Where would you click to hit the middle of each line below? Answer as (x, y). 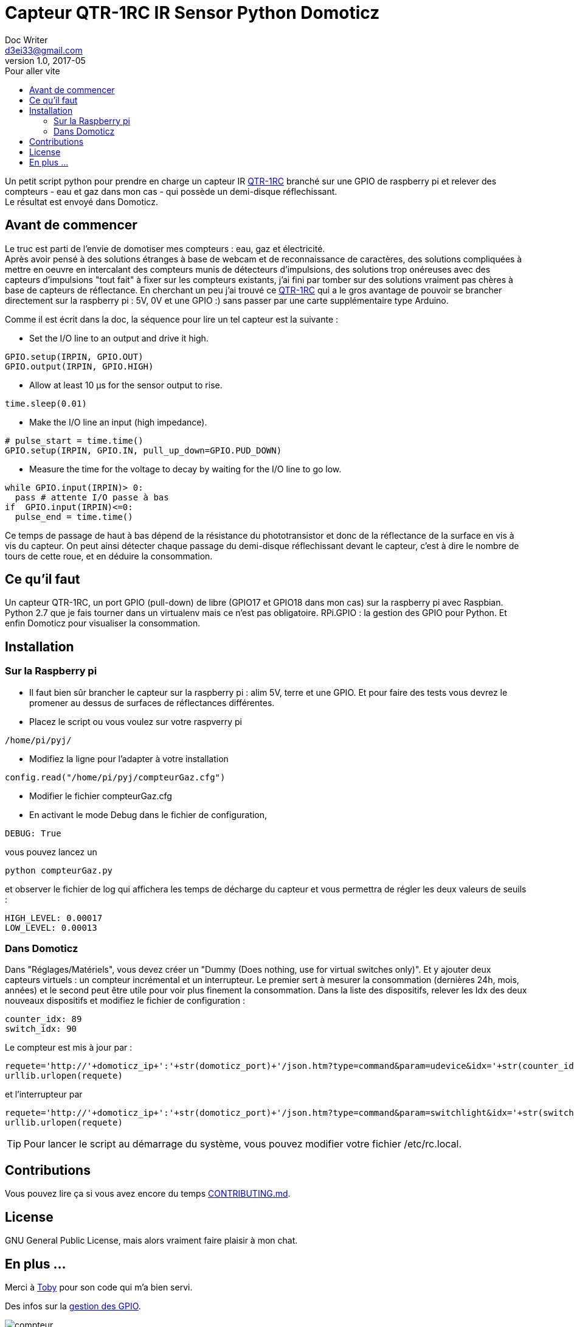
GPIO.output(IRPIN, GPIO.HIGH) (79, 366)
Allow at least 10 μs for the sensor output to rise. (126, 385)
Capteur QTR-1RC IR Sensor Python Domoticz (192, 13)
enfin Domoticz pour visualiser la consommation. (103, 623)
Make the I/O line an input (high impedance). (118, 422)
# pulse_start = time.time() (74, 440)
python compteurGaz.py (59, 870)
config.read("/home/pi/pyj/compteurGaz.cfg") (115, 777)
